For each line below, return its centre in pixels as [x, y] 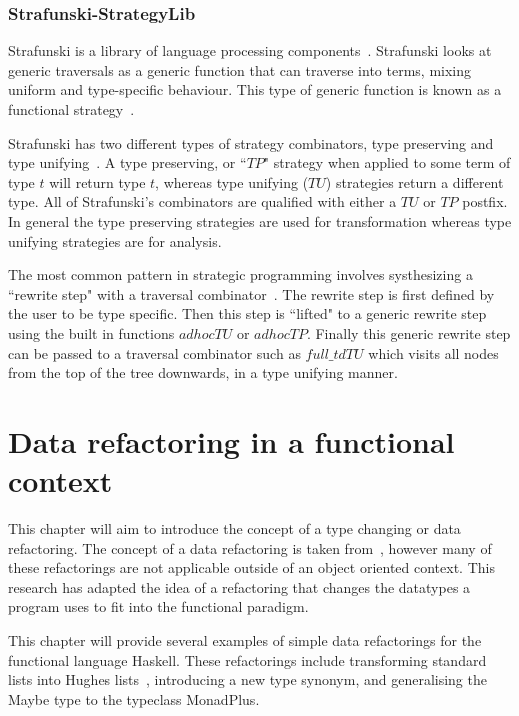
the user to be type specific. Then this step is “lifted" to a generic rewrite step [247, 313]
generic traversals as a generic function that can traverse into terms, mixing [240, 69]
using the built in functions [91, 332]
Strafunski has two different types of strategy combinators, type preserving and [251, 142]
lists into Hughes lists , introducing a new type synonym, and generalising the [247, 679]
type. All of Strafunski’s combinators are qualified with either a [202, 201]
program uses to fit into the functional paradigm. [158, 606]
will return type [97, 181]
